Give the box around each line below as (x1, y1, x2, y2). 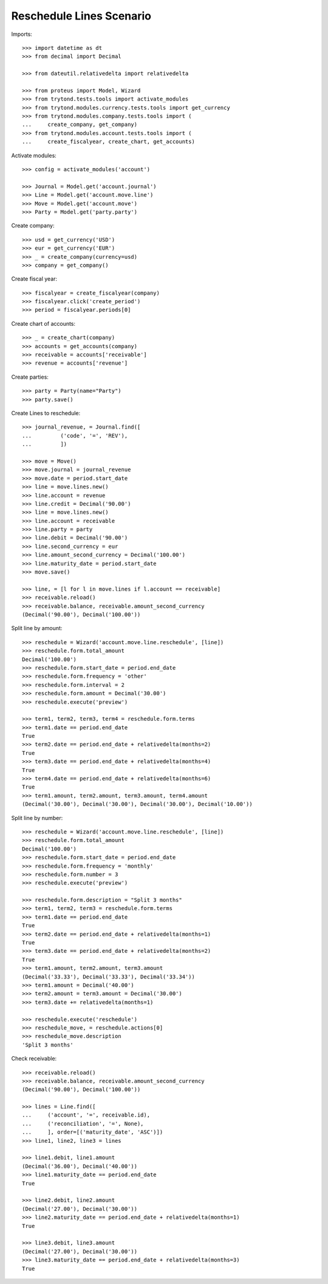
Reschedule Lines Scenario (11, 9, 152, 23)
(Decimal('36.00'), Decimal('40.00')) (22, 1163, 138, 1170)
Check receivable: (11, 1055, 57, 1062)
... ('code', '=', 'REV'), (22, 432, 128, 439)
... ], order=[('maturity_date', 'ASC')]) (22, 1129, 163, 1135)
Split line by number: (11, 814, 63, 821)
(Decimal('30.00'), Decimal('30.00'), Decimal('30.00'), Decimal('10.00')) (22, 801, 253, 808)
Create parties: (11, 373, 49, 381)
